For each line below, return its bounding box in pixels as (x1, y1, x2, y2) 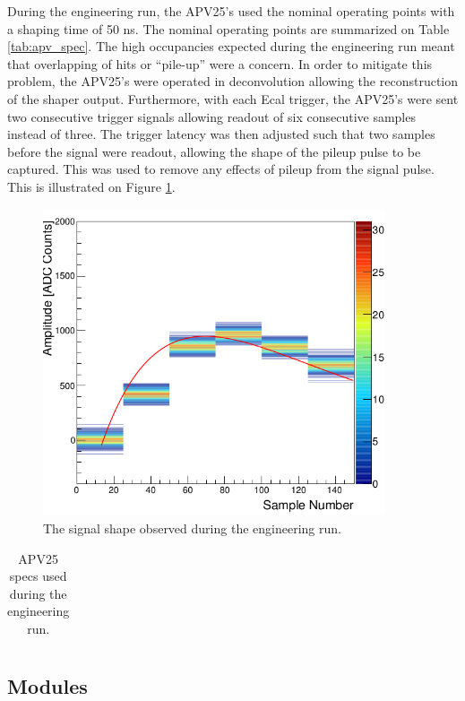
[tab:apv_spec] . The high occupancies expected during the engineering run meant (7, 37, 455, 56)
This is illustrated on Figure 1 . (7, 177, 176, 195)
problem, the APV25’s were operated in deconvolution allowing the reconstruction (7, 72, 459, 91)
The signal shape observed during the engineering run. (43, 518, 341, 537)
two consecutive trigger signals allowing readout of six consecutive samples (7, 107, 416, 125)
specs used (9, 567, 67, 585)
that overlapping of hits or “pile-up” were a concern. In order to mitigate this (7, 54, 433, 73)
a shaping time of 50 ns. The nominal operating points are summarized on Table (7, 19, 450, 38)
